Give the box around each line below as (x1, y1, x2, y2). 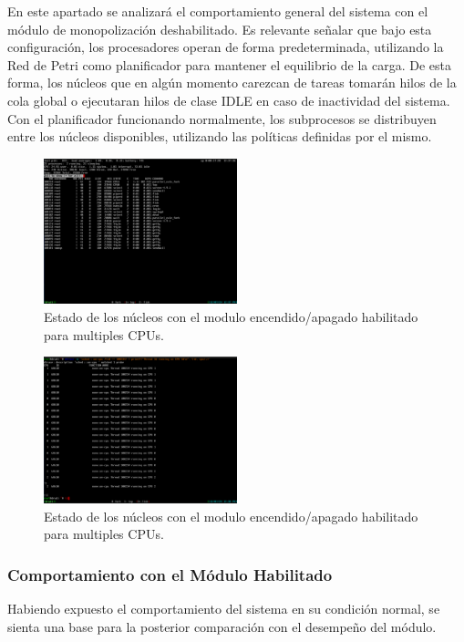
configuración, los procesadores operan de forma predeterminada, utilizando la (7, 37, 444, 57)
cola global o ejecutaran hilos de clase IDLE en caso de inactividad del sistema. (7, 90, 450, 109)
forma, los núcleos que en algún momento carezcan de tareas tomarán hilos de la (7, 73, 457, 92)
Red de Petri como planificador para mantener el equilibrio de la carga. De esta (7, 55, 451, 74)
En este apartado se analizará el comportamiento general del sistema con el (7, 2, 428, 20)
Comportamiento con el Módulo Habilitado (7, 563, 333, 585)
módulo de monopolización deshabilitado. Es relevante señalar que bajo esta (7, 19, 432, 38)
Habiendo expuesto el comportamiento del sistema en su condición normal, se (7, 599, 440, 617)
